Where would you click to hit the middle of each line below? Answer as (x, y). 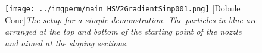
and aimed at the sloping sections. (67, 43)
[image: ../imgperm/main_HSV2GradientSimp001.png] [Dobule (123, 8)
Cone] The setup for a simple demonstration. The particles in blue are (131, 19)
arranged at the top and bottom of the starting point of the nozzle (123, 31)
